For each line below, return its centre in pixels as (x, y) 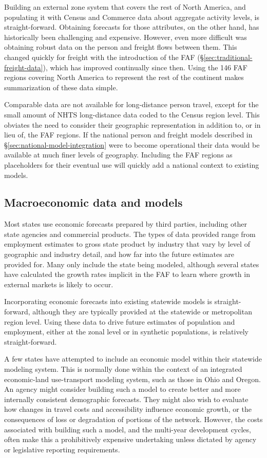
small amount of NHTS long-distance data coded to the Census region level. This (132, 114)
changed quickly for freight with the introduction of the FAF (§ (104, 57)
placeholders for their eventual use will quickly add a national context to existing (132, 164)
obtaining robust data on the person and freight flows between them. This (121, 47)
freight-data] (24, 67)
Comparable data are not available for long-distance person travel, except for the (131, 104)
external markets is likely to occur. (59, 284)
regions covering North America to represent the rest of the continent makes (124, 77)
